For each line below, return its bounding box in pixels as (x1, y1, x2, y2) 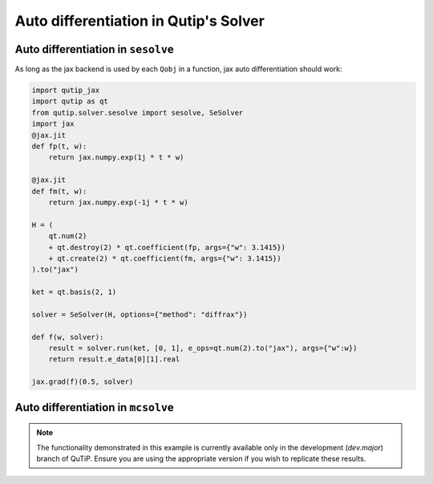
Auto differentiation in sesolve (14, 42, 174, 56)
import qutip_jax (31, 86, 100, 95)
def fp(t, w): (31, 142, 87, 151)
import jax (31, 119, 75, 128)
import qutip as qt (31, 97, 108, 106)
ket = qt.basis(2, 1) (31, 288, 117, 296)
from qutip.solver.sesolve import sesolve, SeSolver (31, 108, 244, 117)
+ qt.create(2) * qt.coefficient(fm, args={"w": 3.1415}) (48, 253, 281, 263)
